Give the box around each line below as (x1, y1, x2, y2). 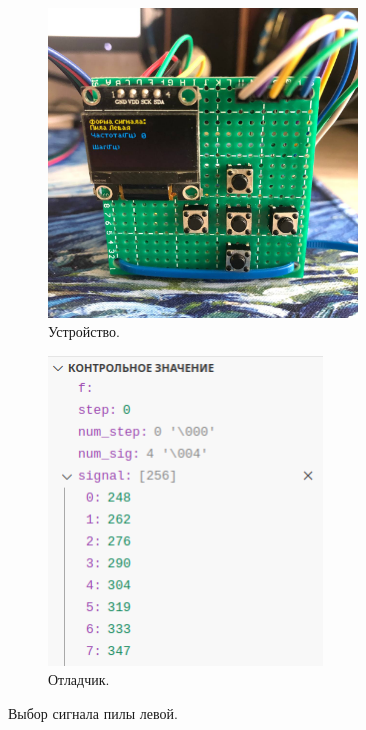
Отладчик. (48, 669, 110, 690)
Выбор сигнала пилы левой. (8, 703, 178, 724)
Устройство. (48, 321, 120, 342)
